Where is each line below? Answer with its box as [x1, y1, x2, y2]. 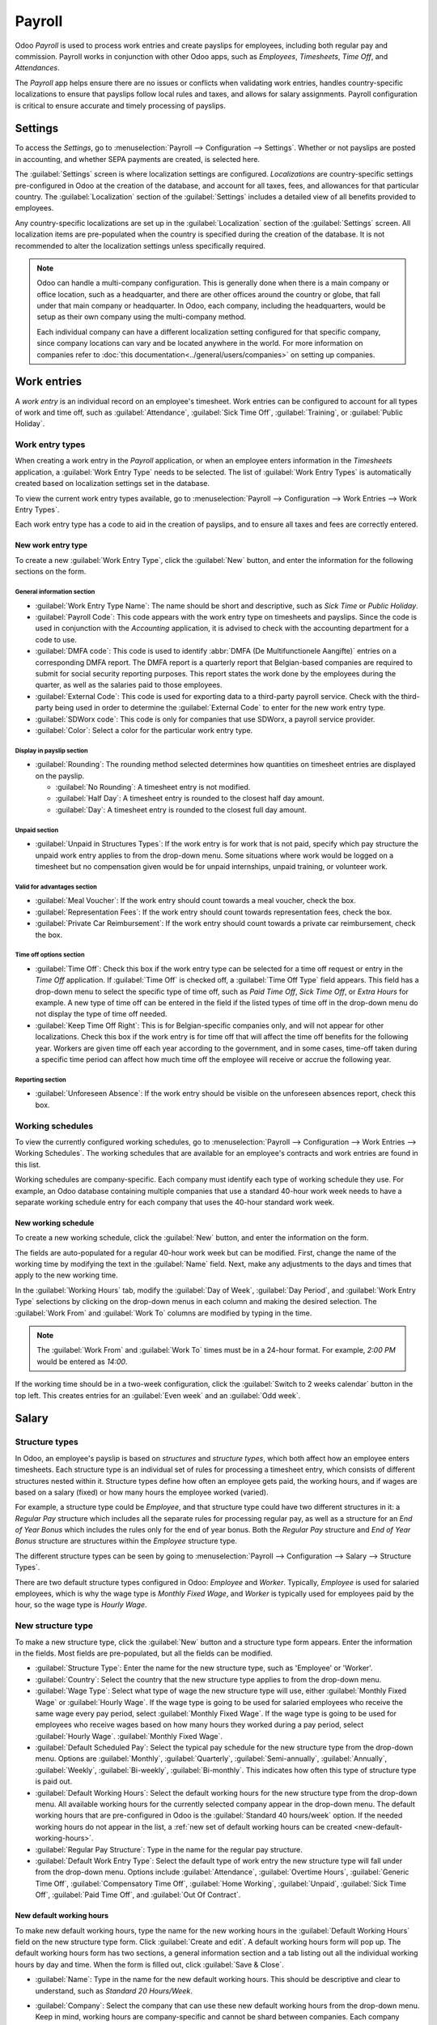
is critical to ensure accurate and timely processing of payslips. [15, 100, 226, 110]
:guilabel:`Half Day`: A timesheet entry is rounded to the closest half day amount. [55, 794, 325, 804]
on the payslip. [35, 770, 85, 781]
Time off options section [15, 951, 85, 959]
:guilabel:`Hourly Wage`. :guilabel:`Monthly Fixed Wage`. [35, 1731, 223, 1741]
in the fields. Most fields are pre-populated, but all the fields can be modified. [15, 1648, 273, 1658]
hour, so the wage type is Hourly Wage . [15, 1600, 147, 1609]
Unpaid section [15, 826, 59, 834]
